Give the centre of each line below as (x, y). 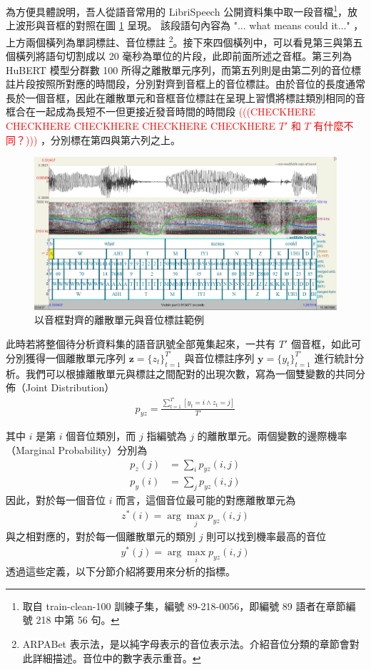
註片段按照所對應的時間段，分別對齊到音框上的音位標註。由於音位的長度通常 (185, 84)
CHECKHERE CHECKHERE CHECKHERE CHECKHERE (141, 126)
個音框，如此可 (326, 343)
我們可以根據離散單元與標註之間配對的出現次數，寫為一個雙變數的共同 (190, 373)
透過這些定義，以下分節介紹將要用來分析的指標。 (121, 571)
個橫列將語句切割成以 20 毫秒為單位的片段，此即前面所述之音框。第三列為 (179, 56)
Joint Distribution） (70, 387)
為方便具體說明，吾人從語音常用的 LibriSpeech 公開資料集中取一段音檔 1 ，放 (182, 10)
